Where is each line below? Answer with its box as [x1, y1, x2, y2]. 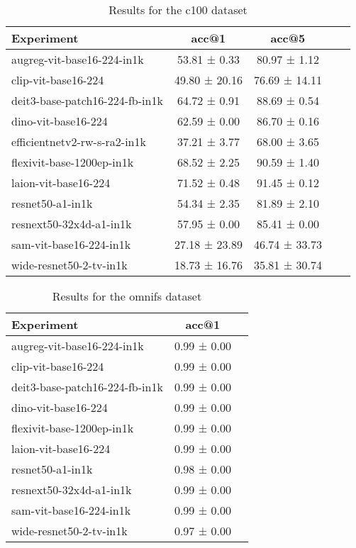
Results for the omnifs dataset [52, 288, 202, 304]
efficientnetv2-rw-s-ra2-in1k [11, 133, 146, 150]
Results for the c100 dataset [109, 1, 247, 18]
